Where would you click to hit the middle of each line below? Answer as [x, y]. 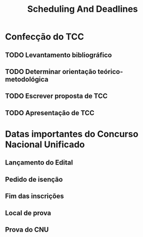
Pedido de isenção [34, 179]
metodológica [27, 79]
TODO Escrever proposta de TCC [57, 96]
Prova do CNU [27, 229]
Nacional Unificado [45, 144]
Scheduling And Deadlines [83, 9]
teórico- [110, 72]
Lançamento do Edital [39, 163]
